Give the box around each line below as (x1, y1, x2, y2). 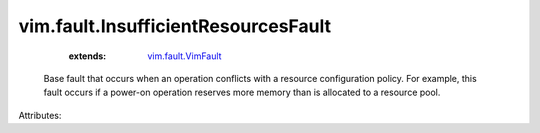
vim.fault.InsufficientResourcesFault (18, 15, 332, 37)
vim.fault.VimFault (147, 50, 222, 62)
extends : (68, 50, 107, 62)
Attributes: (18, 109, 62, 121)
